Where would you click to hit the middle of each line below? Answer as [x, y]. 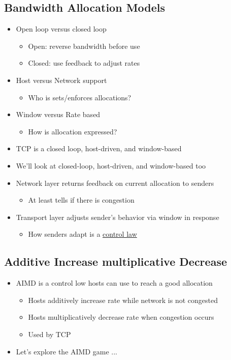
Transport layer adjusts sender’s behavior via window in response [118, 217]
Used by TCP [49, 334]
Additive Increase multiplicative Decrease [115, 261]
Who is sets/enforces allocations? [80, 97]
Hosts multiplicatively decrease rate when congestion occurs [121, 317]
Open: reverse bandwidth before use [84, 46]
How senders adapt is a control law [82, 234]
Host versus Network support [61, 80]
